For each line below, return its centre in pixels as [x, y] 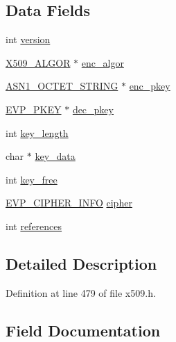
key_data [55, 156]
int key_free [32, 179]
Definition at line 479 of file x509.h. [81, 292]
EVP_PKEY [34, 109]
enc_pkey [150, 86]
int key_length [37, 132]
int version [28, 39]
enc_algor [103, 62]
